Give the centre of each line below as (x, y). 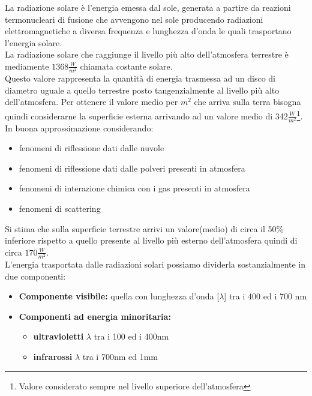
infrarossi (53, 356)
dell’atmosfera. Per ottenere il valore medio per (91, 102)
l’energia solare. (34, 42)
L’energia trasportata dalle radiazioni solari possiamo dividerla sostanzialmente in (155, 264)
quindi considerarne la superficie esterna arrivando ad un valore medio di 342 (146, 115)
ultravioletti (58, 336)
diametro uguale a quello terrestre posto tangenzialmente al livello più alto (142, 90)
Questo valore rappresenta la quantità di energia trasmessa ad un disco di (140, 78)
